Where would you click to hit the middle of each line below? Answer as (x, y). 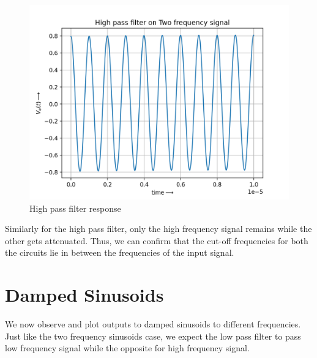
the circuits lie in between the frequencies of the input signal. (120, 252)
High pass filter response (75, 208)
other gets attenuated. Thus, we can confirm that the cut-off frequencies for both (157, 240)
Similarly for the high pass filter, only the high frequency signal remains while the (158, 229)
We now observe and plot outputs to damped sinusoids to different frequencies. (153, 324)
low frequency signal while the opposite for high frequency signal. (127, 348)
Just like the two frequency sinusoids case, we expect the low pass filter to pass (153, 336)
